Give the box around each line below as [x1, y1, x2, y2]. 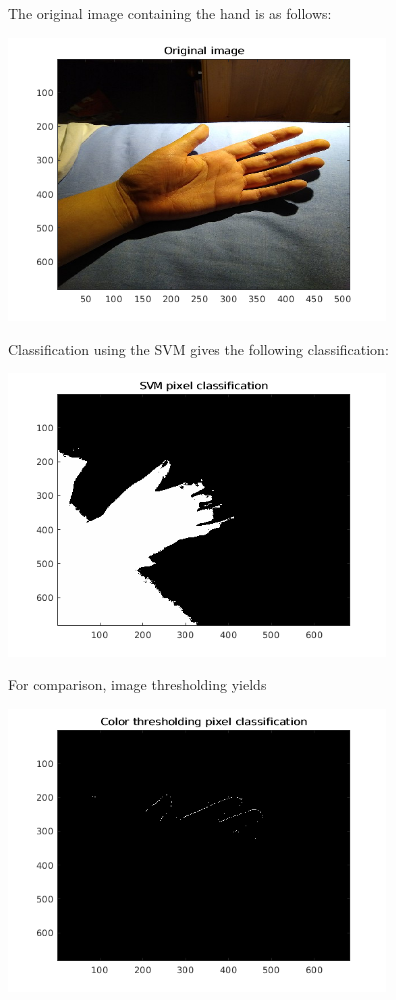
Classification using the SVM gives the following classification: [8, 338, 389, 359]
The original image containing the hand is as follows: [8, 3, 332, 23]
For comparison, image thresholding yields [8, 674, 267, 695]
